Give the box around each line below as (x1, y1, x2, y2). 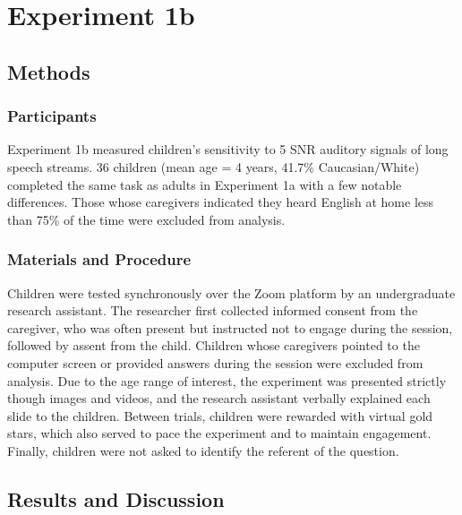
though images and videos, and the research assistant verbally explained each (7, 389, 431, 408)
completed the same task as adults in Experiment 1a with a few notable (7, 175, 402, 193)
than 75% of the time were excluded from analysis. (7, 210, 286, 228)
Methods (7, 57, 90, 85)
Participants (7, 105, 97, 127)
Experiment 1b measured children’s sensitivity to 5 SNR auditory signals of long (7, 140, 449, 159)
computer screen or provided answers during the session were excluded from (7, 353, 423, 372)
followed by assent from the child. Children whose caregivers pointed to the (7, 336, 420, 355)
